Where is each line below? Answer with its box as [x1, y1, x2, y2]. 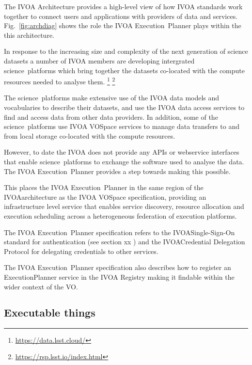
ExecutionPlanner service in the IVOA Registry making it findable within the [4, 271, 235, 282]
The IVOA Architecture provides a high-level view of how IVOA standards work [4, 1, 243, 11]
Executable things [4, 305, 95, 320]
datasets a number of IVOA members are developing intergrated [4, 55, 195, 65]
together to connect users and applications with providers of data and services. [4, 11, 238, 21]
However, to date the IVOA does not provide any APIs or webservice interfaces [4, 147, 239, 157]
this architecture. [4, 30, 54, 40]
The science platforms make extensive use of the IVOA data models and [4, 93, 220, 103]
